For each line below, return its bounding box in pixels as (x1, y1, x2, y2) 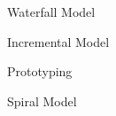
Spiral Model (7, 91, 77, 110)
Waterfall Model (7, 3, 96, 20)
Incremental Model (7, 32, 110, 50)
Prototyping (7, 62, 73, 81)
